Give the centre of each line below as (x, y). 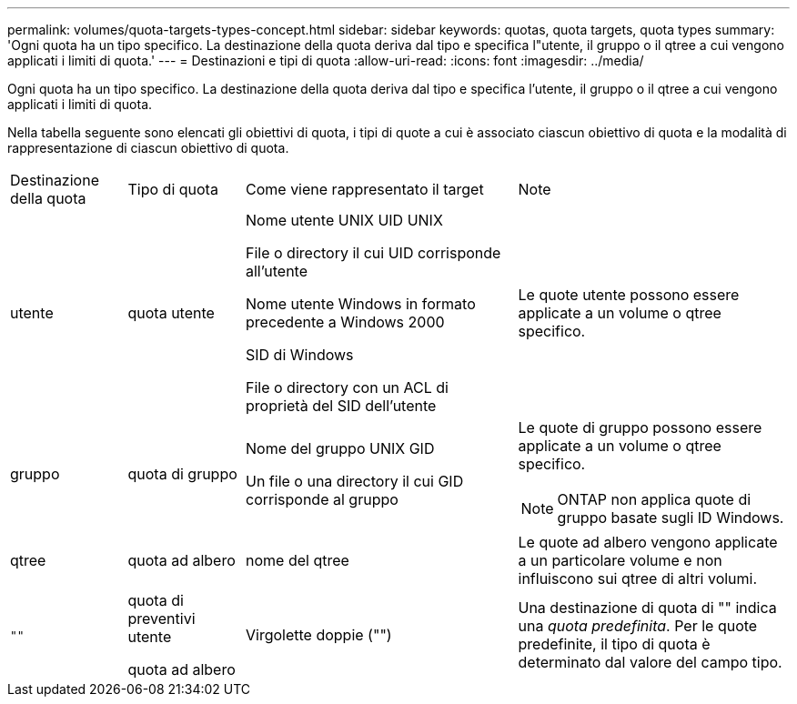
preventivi (161, 619)
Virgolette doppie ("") (319, 635)
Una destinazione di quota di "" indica (647, 608)
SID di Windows (300, 355)
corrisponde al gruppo (322, 499)
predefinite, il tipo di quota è (614, 644)
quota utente (171, 313)
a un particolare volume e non (620, 560)
